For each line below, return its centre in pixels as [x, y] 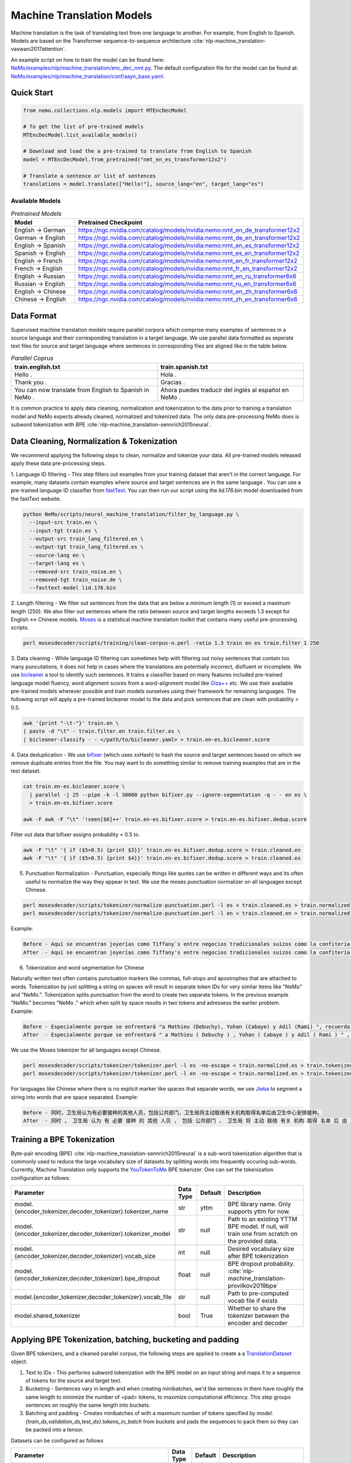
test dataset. [26, 771]
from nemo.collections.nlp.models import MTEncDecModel [105, 110]
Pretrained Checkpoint [110, 222]
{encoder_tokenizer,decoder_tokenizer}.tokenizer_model [92, 1234]
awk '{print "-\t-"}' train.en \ [71, 723]
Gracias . [173, 382]
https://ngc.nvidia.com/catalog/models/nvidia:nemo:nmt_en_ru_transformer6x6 [187, 276]
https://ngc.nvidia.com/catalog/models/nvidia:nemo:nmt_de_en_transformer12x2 [189, 238]
